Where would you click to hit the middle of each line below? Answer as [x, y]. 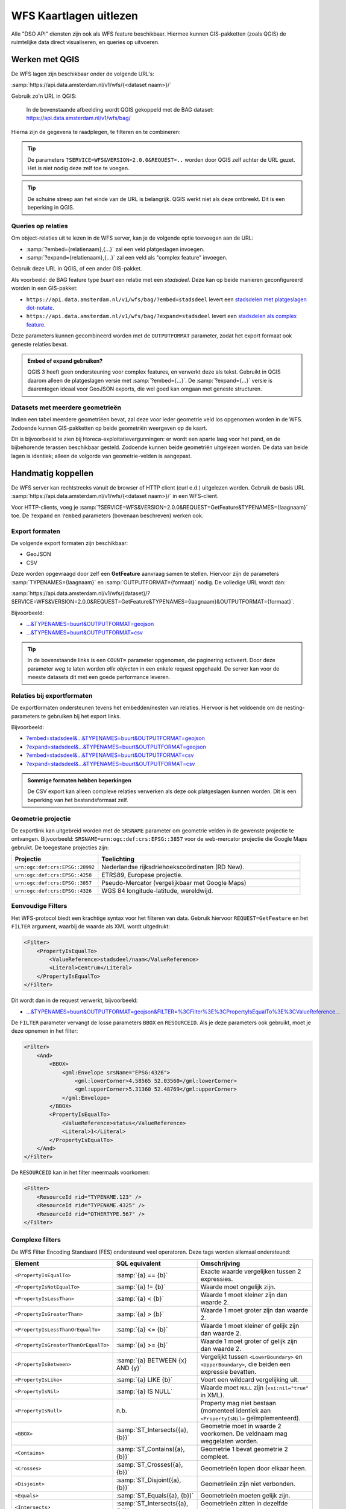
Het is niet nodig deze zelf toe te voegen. [78, 168]
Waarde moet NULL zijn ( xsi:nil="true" [255, 1388]
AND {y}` [129, 1368]
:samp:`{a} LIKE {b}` [144, 1380]
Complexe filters [36, 1240]
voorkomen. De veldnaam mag [244, 1434]
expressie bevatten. [228, 1372]
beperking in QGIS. [51, 208]
